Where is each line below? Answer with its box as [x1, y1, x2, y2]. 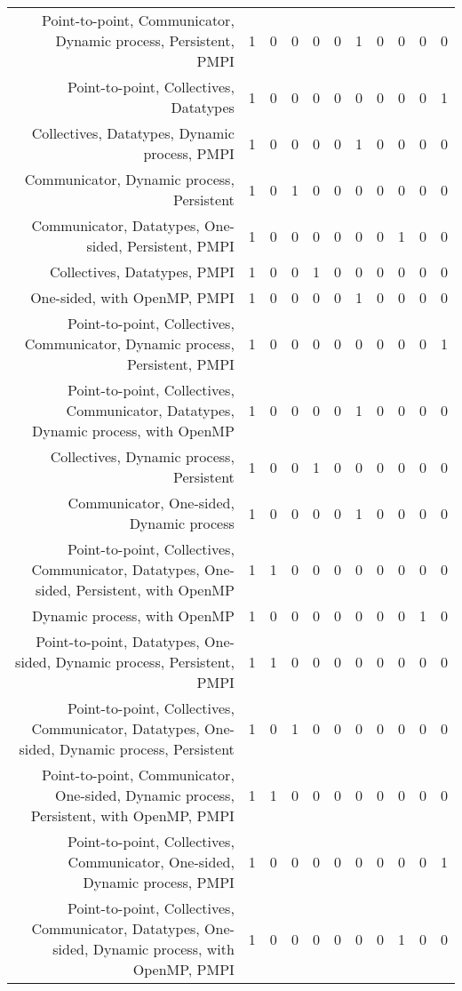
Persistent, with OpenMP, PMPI [30, 805, 235, 826]
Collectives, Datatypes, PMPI [49, 261, 235, 282]
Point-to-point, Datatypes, [36, 631, 200, 651]
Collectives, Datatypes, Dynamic [31, 123, 235, 143]
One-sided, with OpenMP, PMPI [30, 287, 235, 308]
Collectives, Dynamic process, [50, 446, 235, 467]
